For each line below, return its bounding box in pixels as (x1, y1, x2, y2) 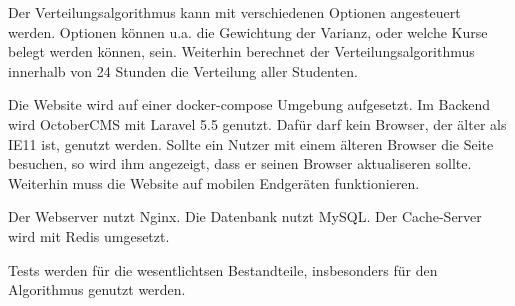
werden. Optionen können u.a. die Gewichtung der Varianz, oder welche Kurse (8, 21, 488, 42)
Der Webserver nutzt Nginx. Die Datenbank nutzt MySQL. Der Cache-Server (8, 206, 482, 227)
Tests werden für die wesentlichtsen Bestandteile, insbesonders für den (8, 259, 438, 280)
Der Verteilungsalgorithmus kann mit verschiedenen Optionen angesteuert (8, 2, 461, 22)
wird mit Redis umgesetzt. (8, 225, 170, 246)
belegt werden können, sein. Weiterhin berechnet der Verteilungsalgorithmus (8, 41, 475, 62)
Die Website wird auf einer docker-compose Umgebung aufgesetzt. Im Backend (8, 94, 491, 115)
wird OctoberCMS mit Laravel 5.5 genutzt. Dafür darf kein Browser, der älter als (8, 113, 507, 134)
